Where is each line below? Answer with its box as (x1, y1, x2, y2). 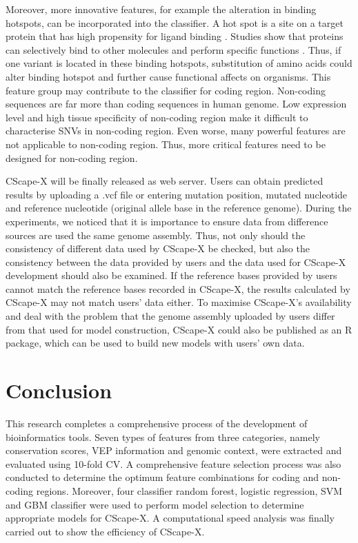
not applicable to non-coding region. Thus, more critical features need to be (6, 136, 326, 151)
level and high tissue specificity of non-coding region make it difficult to (6, 110, 308, 124)
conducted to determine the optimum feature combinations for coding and (6, 470, 319, 484)
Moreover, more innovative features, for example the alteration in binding (6, 2, 317, 16)
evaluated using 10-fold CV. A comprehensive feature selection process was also (6, 456, 341, 471)
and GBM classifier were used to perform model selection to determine (6, 497, 304, 511)
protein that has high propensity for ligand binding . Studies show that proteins (6, 29, 344, 43)
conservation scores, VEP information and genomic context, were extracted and (6, 443, 342, 458)
